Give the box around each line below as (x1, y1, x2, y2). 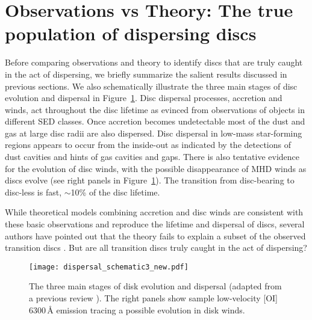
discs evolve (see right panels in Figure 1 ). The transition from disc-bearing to (5, 174, 295, 186)
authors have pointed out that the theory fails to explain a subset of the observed (5, 229, 306, 242)
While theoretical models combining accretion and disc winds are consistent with (5, 206, 304, 218)
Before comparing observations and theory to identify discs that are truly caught (5, 56, 303, 69)
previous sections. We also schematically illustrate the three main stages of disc (5, 79, 298, 92)
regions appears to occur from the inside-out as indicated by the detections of (5, 138, 291, 151)
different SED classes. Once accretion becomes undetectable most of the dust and (5, 115, 305, 128)
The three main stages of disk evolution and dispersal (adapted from (29, 280, 282, 292)
